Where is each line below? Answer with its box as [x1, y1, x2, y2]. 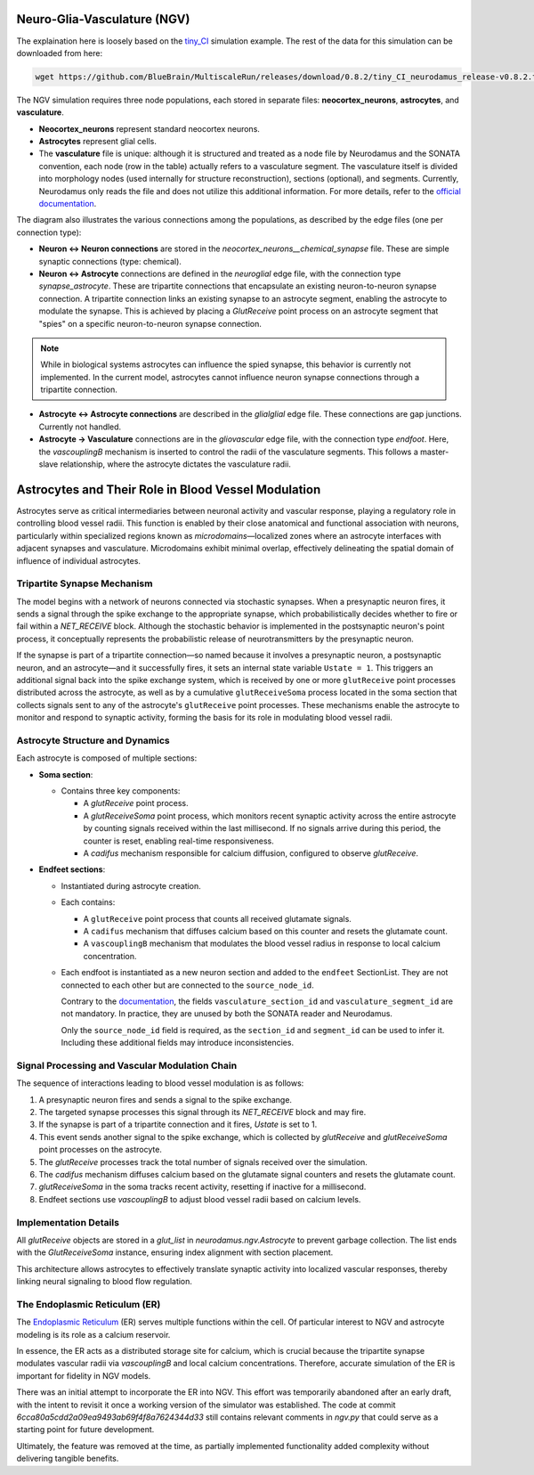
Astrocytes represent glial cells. [38, 136, 158, 147]
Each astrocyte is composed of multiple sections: [16, 753, 198, 763]
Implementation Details [16, 1216, 120, 1228]
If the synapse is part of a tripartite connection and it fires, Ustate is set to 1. [38, 1119, 318, 1130]
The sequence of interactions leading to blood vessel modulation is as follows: [16, 1078, 304, 1088]
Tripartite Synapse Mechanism [16, 577, 153, 590]
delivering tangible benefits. [16, 1453, 119, 1464]
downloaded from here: [16, 47, 102, 58]
